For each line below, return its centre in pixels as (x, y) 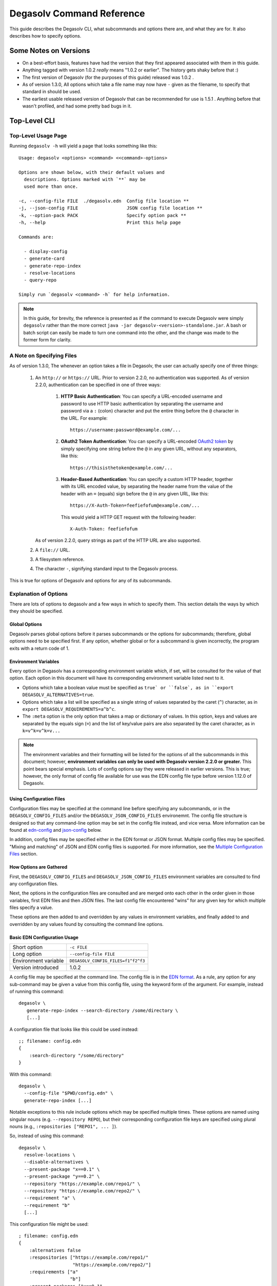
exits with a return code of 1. (39, 648)
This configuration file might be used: (49, 1224)
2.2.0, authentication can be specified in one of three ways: (98, 385)
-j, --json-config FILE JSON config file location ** (111, 208)
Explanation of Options (39, 594)
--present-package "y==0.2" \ (62, 1176)
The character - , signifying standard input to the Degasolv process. (106, 569)
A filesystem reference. (60, 559)
